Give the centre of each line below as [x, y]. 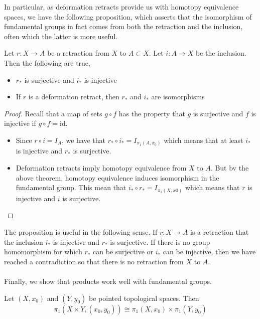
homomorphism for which [43, 252]
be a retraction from [78, 53]
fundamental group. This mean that [71, 187]
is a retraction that [220, 231]
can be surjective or [123, 252]
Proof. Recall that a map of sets [53, 113]
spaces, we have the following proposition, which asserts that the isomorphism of [128, 16]
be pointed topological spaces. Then [144, 298]
